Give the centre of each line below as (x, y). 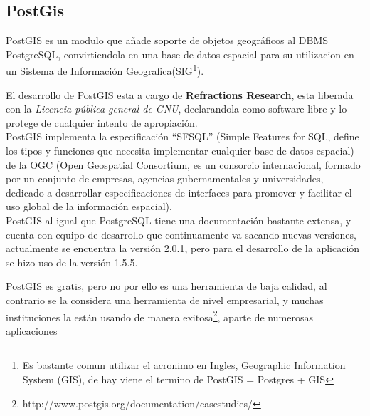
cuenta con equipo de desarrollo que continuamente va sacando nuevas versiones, (181, 234)
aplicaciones (32, 330)
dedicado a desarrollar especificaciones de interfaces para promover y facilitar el (179, 192)
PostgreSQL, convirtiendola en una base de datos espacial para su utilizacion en (180, 54)
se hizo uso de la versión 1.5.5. (72, 262)
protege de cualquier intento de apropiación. (102, 122)
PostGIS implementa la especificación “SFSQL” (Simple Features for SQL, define (183, 136)
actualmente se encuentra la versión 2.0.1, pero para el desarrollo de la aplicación (183, 248)
